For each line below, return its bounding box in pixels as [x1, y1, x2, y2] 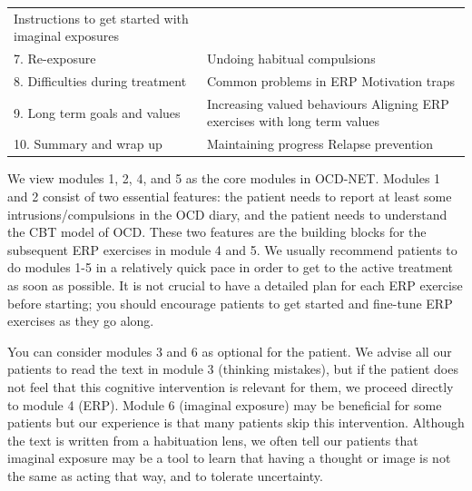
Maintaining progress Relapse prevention [206, 134, 434, 153]
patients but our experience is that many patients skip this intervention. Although [7, 413, 465, 432]
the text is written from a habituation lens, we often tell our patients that [7, 430, 418, 449]
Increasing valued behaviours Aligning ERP [206, 93, 449, 113]
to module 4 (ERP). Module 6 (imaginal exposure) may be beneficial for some [7, 395, 442, 414]
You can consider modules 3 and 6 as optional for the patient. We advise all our [7, 341, 452, 360]
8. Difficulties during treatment [14, 72, 187, 91]
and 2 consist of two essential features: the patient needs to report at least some [7, 187, 452, 205]
